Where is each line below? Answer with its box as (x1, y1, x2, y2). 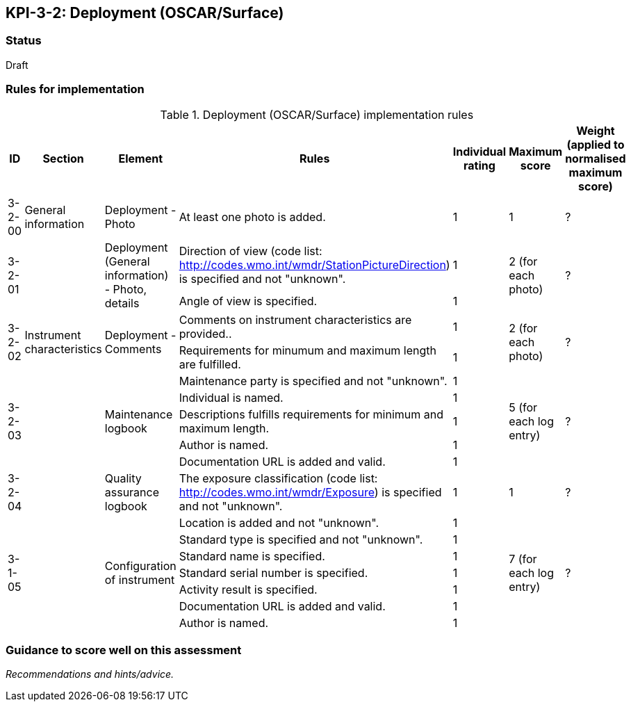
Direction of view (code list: (179, 244, 322, 259)
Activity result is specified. (179, 582, 318, 596)
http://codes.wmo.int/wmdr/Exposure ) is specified (179, 485, 442, 499)
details (104, 295, 140, 310)
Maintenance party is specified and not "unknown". (179, 373, 448, 388)
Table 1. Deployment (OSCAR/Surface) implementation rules (160, 107, 474, 122)
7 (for (509, 551, 537, 566)
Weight (576, 123, 615, 138)
